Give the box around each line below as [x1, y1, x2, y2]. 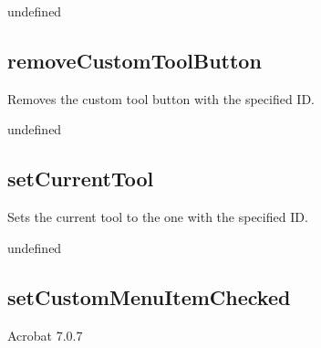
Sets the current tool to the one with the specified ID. [7, 207, 308, 227]
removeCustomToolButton [7, 46, 262, 74]
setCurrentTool [7, 164, 154, 193]
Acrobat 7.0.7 [7, 325, 83, 344]
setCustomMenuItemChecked [7, 282, 291, 311]
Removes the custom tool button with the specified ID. [7, 89, 315, 108]
